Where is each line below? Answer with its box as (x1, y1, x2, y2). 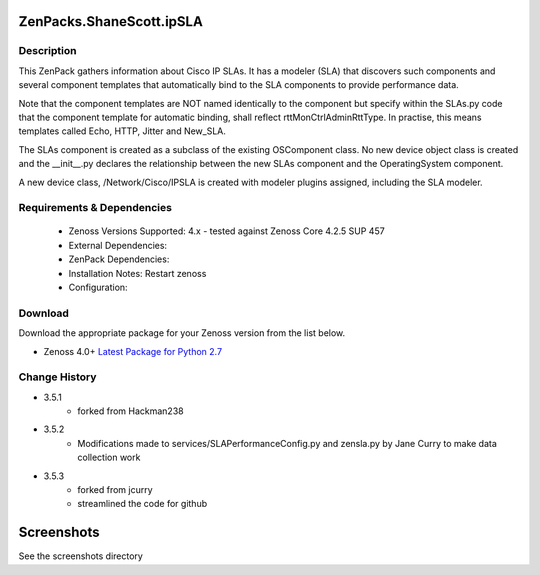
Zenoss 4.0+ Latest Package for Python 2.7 (43, 345, 223, 357)
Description (18, 44, 77, 58)
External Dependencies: (68, 239, 168, 251)
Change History (18, 370, 97, 384)
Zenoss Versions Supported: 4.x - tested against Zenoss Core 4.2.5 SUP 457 (68, 225, 385, 237)
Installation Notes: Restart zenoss (68, 267, 207, 279)
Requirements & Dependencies (18, 201, 172, 215)
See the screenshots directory (18, 550, 144, 562)
